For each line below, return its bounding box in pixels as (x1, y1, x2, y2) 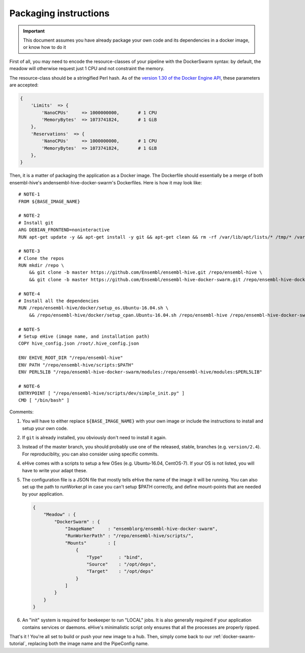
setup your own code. (22, 425, 68, 431)
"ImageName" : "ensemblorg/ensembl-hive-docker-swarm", (65, 526, 218, 532)
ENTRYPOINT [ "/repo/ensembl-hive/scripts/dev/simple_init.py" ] (18, 390, 185, 396)
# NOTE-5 (18, 326, 40, 332)
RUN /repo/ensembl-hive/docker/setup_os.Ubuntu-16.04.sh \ (18, 305, 169, 311)
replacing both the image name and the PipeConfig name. (28, 640, 149, 647)
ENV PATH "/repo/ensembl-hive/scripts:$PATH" (18, 362, 134, 368)
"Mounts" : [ (65, 540, 116, 546)
